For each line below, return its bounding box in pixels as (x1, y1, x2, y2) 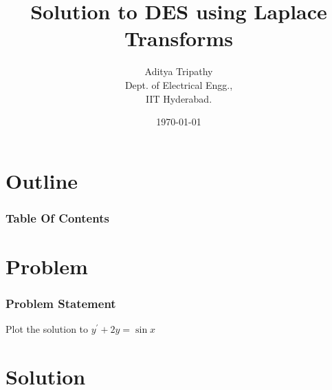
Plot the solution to (5, 322, 89, 336)
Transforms (124, 24, 233, 52)
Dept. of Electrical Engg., (124, 77, 233, 92)
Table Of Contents (5, 209, 109, 226)
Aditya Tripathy (144, 64, 213, 79)
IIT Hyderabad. (145, 91, 212, 105)
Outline (5, 166, 78, 194)
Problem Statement (5, 295, 116, 312)
